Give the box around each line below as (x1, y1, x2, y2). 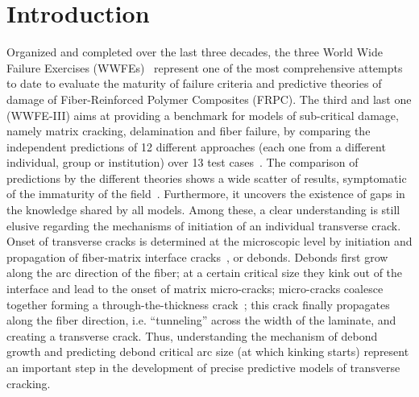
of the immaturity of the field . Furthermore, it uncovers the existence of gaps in (6, 185, 405, 202)
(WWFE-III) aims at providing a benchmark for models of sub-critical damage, (6, 106, 399, 123)
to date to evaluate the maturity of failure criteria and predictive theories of (6, 75, 382, 92)
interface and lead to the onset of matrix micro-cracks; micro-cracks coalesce (6, 280, 384, 297)
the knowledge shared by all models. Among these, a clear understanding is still (6, 201, 400, 218)
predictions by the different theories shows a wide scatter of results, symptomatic (6, 169, 407, 186)
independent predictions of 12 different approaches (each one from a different (6, 138, 386, 155)
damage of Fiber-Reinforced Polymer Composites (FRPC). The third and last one (6, 90, 412, 107)
